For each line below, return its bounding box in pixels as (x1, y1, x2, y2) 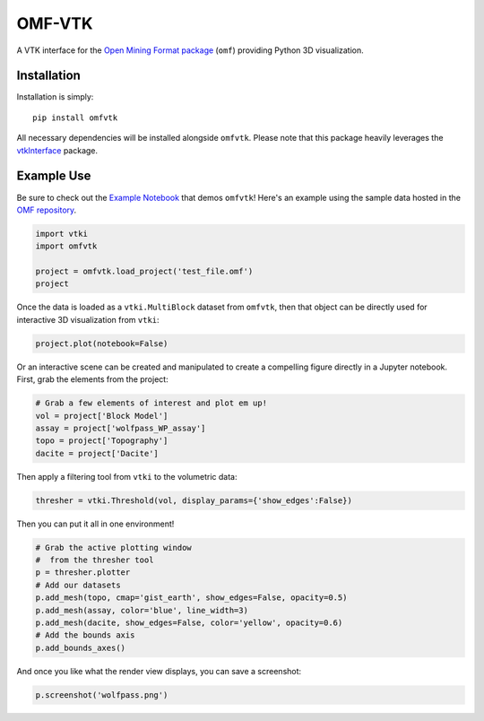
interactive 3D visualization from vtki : (16, 314, 160, 325)
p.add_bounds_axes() (35, 642, 125, 653)
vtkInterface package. (16, 144, 99, 156)
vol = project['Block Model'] (35, 411, 169, 421)
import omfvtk (35, 241, 98, 251)
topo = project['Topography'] (35, 436, 169, 446)
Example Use (16, 169, 91, 184)
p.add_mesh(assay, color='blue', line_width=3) (35, 605, 248, 615)
